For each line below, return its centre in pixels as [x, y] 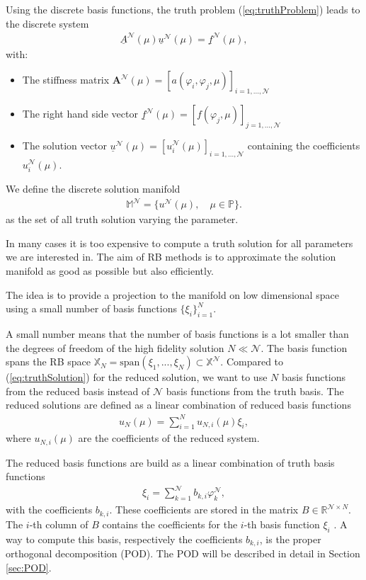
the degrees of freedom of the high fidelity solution [115, 347]
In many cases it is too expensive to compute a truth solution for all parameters [179, 243]
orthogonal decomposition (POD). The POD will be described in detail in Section [183, 553]
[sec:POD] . [29, 567]
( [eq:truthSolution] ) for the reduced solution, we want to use [137, 377]
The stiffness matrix [66, 80]
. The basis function [304, 347]
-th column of [59, 524]
